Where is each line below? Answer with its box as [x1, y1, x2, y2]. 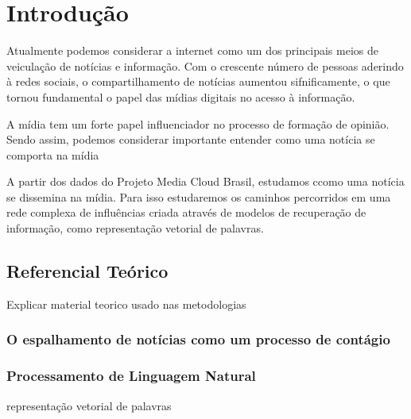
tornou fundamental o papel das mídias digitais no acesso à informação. [6, 88, 355, 105]
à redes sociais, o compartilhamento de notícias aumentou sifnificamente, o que [6, 73, 390, 90]
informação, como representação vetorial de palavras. [6, 220, 264, 236]
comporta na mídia [6, 146, 99, 163]
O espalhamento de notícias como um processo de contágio [6, 329, 390, 349]
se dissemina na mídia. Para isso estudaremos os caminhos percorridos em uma [6, 188, 391, 205]
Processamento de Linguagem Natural [6, 366, 256, 386]
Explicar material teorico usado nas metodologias [6, 295, 246, 312]
